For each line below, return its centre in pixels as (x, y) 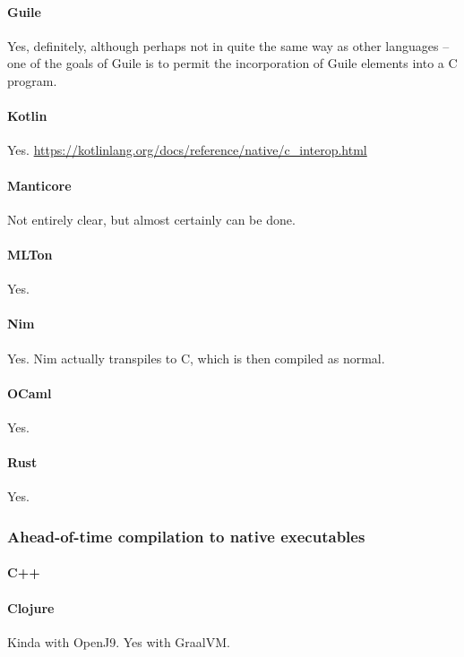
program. (32, 80)
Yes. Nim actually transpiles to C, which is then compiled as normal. (196, 358)
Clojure (31, 607)
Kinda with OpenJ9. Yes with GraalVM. (119, 641)
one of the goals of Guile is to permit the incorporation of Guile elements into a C (232, 63)
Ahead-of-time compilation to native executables (186, 536)
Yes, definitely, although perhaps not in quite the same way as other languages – (228, 45)
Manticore (39, 185)
